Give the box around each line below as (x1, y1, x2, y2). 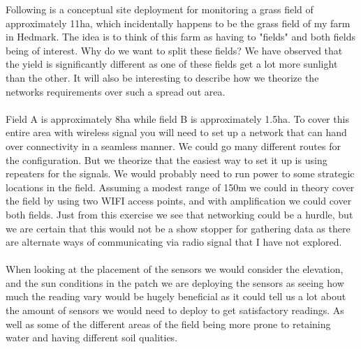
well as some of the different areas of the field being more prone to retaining (6, 316, 331, 331)
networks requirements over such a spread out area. (6, 84, 226, 98)
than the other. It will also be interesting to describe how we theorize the (6, 70, 319, 84)
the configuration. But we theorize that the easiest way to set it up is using (6, 152, 327, 167)
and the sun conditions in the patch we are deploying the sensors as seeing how (6, 275, 344, 290)
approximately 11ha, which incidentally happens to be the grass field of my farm (6, 15, 351, 30)
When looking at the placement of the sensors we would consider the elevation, (6, 262, 344, 276)
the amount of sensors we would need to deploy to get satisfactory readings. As (6, 303, 344, 318)
